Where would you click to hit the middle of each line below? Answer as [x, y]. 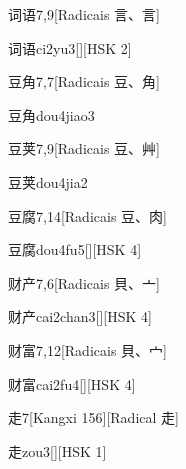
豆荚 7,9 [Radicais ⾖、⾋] [84, 148]
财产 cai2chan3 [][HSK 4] [80, 316]
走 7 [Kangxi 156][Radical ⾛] [93, 417]
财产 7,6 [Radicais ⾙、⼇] [84, 282]
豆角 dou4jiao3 [51, 114]
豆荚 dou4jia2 [48, 181]
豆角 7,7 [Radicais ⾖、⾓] [84, 81]
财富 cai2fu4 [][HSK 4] [72, 383]
